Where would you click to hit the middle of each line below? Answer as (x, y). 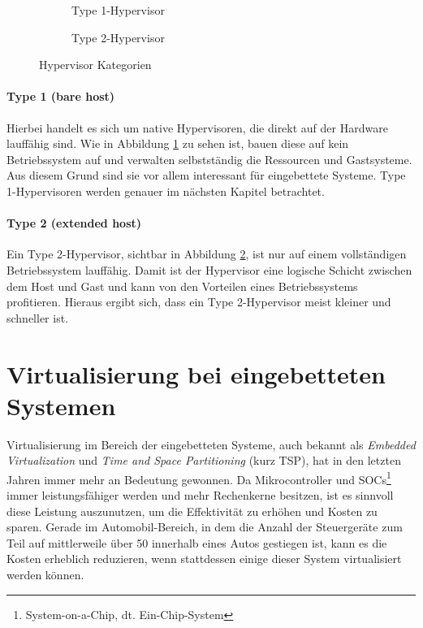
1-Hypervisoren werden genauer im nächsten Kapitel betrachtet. (166, 191)
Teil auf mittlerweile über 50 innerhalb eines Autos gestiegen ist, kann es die (197, 542)
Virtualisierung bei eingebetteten (196, 373)
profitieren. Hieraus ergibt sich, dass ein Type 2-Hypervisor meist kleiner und (199, 302)
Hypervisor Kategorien (95, 65)
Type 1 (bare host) (61, 96)
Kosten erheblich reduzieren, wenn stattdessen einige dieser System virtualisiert (204, 559)
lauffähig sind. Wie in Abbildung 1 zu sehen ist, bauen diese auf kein (178, 143)
